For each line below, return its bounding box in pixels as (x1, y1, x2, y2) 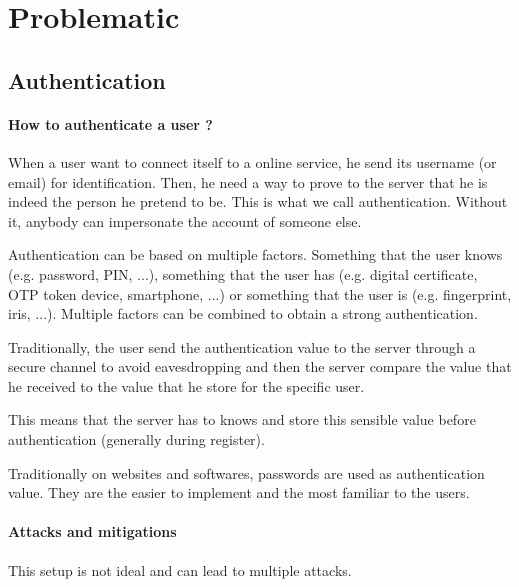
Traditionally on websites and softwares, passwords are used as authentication (8, 462, 485, 483)
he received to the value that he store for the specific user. (8, 375, 365, 396)
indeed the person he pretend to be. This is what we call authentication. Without (8, 191, 508, 212)
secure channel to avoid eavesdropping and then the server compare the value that (8, 356, 512, 377)
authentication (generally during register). (8, 429, 265, 450)
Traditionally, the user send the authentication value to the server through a (8, 336, 476, 357)
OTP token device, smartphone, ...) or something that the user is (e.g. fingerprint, (8, 283, 512, 304)
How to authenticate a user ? (8, 113, 213, 134)
